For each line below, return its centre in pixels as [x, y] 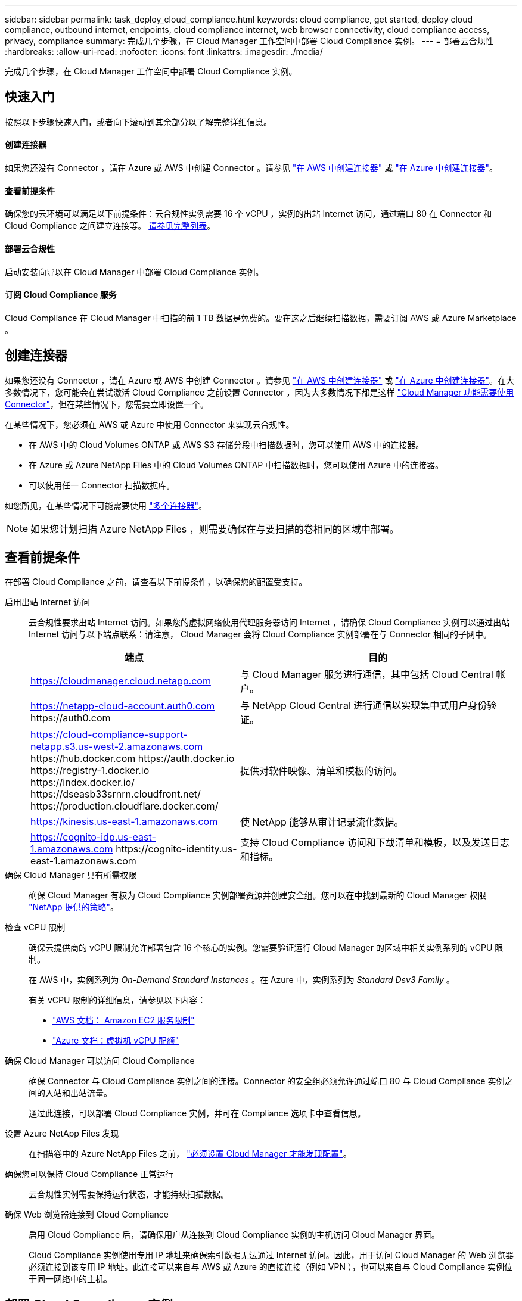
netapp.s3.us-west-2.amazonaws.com [117, 747]
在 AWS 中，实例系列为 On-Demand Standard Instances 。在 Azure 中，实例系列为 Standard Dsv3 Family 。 [242, 980]
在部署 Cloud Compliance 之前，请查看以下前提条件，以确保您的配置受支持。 [156, 582]
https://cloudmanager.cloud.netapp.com [121, 681]
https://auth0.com [71, 718]
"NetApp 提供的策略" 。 [74, 907]
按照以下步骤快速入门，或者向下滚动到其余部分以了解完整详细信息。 [138, 122]
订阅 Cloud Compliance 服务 [61, 295]
